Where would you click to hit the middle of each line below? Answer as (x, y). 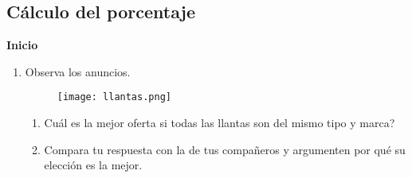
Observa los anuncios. (78, 71)
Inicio (22, 45)
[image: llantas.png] (114, 97)
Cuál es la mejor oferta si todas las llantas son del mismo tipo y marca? (220, 123)
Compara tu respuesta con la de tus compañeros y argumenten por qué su (225, 149)
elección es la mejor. (93, 165)
